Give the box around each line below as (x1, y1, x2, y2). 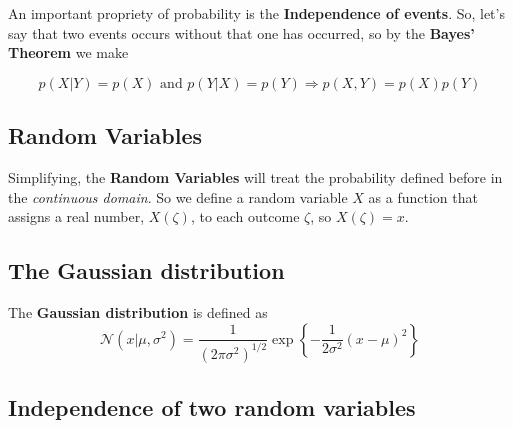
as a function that (368, 186, 478, 207)
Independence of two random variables (8, 391, 416, 422)
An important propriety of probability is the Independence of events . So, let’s (8, 3, 505, 23)
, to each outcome (190, 206, 300, 227)
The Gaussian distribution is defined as (8, 301, 268, 322)
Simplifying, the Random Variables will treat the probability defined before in (8, 166, 503, 187)
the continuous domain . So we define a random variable (8, 186, 348, 207)
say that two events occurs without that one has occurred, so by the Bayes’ (8, 22, 475, 43)
